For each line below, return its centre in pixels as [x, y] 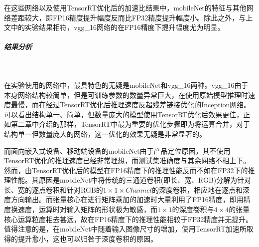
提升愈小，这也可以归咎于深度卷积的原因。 [87, 238]
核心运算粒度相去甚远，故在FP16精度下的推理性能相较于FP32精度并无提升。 [129, 219]
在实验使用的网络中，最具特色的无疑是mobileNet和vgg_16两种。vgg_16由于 [126, 85]
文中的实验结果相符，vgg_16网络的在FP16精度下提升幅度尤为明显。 [114, 27]
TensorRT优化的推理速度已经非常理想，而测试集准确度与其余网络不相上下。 [127, 160]
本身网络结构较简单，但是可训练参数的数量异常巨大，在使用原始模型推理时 [126, 95]
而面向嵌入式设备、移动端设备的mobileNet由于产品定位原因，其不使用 [117, 150]
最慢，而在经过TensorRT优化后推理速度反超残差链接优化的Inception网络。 [131, 105]
